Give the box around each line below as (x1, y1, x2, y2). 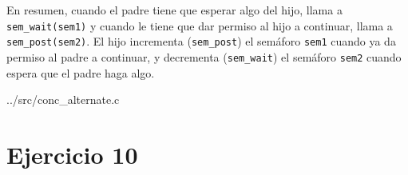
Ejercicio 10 (6, 137, 138, 170)
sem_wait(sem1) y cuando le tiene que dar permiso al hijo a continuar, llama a (6, 17, 393, 34)
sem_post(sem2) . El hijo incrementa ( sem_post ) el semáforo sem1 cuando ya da (6, 33, 396, 50)
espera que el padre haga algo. (6, 64, 155, 81)
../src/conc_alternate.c (6, 91, 120, 108)
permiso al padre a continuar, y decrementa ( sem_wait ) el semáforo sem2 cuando (6, 48, 402, 65)
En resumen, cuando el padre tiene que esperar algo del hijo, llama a (6, 2, 343, 18)
